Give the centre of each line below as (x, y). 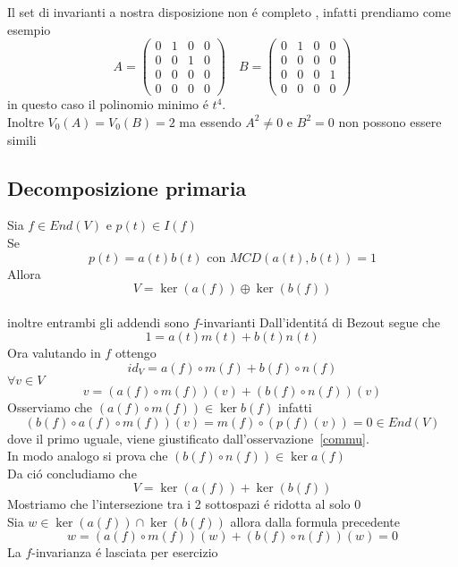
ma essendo (210, 121)
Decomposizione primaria (127, 187)
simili (22, 139)
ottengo (136, 353)
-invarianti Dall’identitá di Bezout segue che (319, 322)
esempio (29, 29)
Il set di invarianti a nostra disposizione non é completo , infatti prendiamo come (229, 12)
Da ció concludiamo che (72, 473)
